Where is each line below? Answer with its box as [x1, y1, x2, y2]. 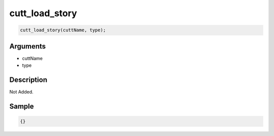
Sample [9, 102, 34, 111]
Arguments [9, 42, 46, 51]
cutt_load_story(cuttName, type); [20, 27, 106, 33]
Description [9, 75, 48, 84]
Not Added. [9, 88, 34, 95]
